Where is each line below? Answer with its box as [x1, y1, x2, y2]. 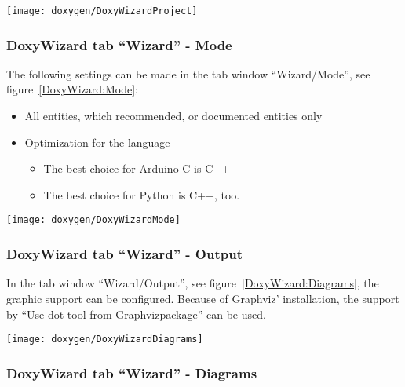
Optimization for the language [24, 133, 170, 150]
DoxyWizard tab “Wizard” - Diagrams [6, 363, 257, 382]
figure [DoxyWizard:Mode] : [6, 81, 138, 97]
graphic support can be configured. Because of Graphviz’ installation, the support [6, 290, 400, 306]
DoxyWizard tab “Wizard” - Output [6, 244, 243, 264]
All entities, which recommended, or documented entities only [24, 108, 323, 124]
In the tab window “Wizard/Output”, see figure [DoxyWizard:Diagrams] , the [6, 275, 379, 291]
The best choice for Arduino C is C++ [43, 160, 231, 177]
